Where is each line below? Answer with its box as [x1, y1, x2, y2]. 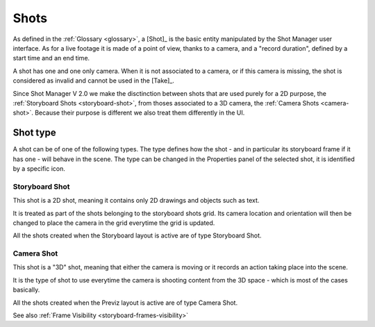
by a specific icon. [12, 164, 66, 173]
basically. [12, 285, 40, 294]
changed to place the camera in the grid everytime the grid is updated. [12, 219, 215, 227]
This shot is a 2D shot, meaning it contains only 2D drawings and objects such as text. [12, 196, 260, 205]
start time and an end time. [12, 54, 90, 62]
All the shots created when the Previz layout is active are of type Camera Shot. [12, 299, 238, 307]
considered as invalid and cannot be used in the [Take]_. [12, 76, 175, 85]
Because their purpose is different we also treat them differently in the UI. [35, 108, 245, 117]
